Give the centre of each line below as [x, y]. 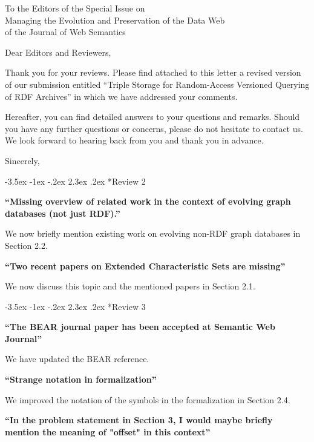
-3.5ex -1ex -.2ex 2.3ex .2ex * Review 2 [75, 181]
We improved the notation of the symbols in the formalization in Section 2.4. [148, 399]
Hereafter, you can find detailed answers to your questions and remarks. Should [152, 117]
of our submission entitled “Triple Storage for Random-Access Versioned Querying [157, 84]
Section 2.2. [26, 245]
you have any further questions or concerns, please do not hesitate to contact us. [154, 128]
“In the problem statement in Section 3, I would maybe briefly [139, 420]
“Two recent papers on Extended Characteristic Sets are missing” [145, 266]
